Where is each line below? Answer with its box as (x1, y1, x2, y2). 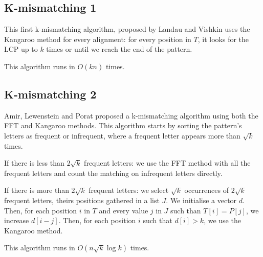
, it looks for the (198, 33, 249, 44)
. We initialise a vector (166, 194, 237, 205)
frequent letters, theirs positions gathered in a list (4, 194, 160, 205)
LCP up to (4, 44, 38, 54)
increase (4, 215, 29, 226)
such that (143, 215, 172, 226)
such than (170, 205, 201, 215)
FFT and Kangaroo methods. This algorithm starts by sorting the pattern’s (4, 120, 242, 131)
